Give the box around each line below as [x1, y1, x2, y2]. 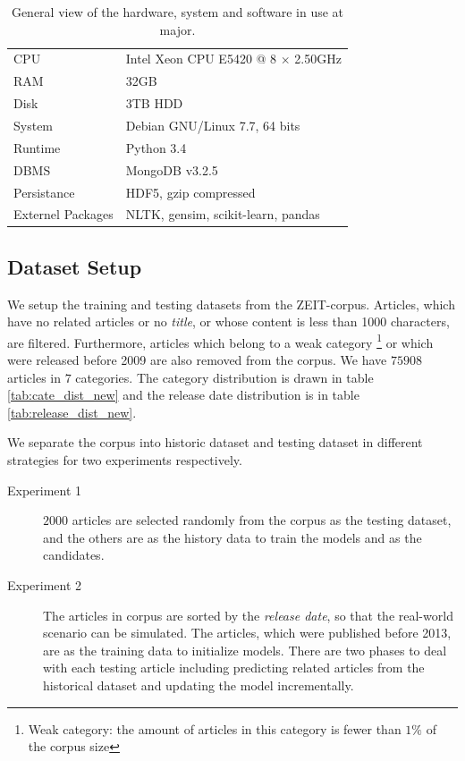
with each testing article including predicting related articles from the [43, 658, 425, 677]
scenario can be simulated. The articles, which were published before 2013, [43, 623, 452, 642]
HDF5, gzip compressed [125, 182, 256, 201]
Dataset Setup [7, 252, 142, 280]
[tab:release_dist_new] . [7, 402, 137, 421]
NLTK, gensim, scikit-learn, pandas [125, 205, 320, 224]
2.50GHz [294, 49, 342, 68]
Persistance [13, 182, 75, 201]
